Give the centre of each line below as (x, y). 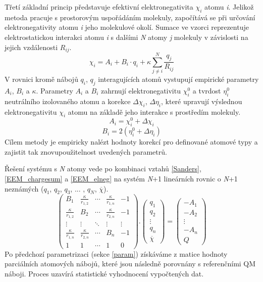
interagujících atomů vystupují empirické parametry (178, 79)
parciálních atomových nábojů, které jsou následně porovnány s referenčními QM (130, 264)
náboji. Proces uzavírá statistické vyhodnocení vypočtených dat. (104, 274)
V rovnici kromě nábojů (41, 79)
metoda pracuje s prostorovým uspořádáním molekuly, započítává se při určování (130, 17)
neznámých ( (24, 188)
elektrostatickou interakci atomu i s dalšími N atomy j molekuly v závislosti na (126, 37)
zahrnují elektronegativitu (141, 90)
